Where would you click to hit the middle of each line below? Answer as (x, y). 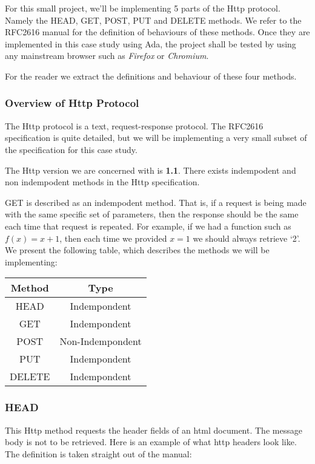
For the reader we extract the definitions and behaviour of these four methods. (151, 76)
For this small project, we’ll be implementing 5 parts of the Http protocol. (143, 8)
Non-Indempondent (101, 341)
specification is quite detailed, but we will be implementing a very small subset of (156, 138)
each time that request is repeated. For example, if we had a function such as (148, 226)
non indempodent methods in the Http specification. (102, 182)
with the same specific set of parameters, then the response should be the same (152, 214)
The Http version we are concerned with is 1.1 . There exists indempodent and (151, 170)
